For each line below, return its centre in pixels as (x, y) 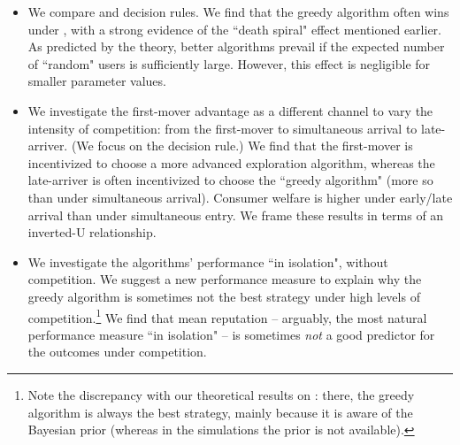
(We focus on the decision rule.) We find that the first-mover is (242, 146)
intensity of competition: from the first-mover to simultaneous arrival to (222, 128)
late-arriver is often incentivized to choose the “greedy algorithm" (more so (230, 180)
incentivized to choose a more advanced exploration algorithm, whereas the (231, 162)
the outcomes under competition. (117, 352)
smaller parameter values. (97, 81)
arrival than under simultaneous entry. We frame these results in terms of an (236, 215)
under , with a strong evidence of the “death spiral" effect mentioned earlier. (234, 29)
